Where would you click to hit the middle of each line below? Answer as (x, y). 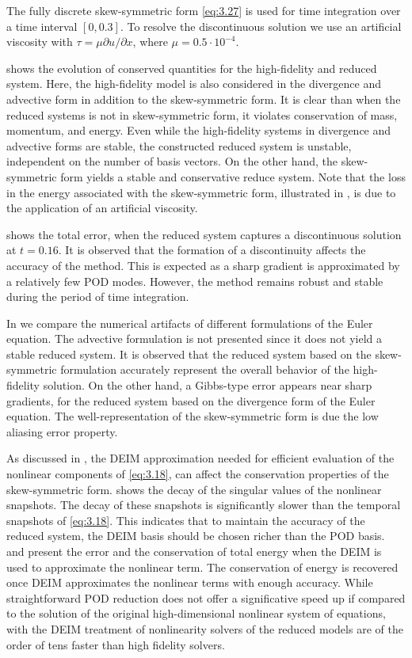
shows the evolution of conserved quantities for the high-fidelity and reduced (192, 68)
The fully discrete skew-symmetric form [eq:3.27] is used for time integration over (204, 10)
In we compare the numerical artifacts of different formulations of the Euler (190, 323)
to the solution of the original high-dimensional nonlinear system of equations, (196, 613)
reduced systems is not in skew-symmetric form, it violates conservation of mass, (202, 114)
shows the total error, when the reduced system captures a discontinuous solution (204, 234)
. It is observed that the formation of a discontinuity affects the (212, 250)
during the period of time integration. (98, 297)
